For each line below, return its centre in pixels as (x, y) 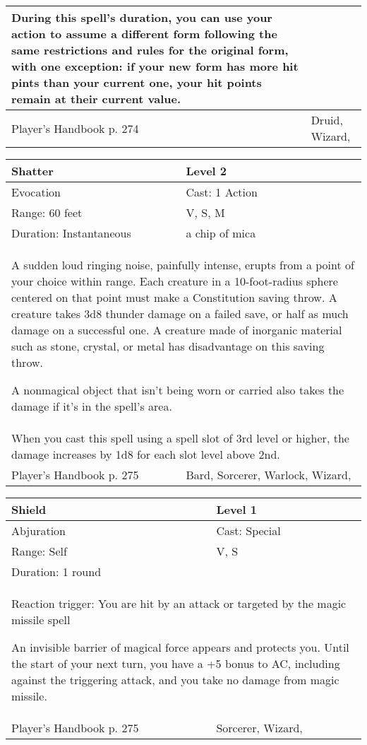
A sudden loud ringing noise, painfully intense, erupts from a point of (183, 265)
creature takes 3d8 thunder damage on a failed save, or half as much (180, 313)
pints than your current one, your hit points (137, 82)
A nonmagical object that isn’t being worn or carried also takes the (178, 390)
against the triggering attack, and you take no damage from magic (175, 680)
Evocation (36, 192)
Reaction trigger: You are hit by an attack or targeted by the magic (179, 603)
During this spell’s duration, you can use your (142, 17)
